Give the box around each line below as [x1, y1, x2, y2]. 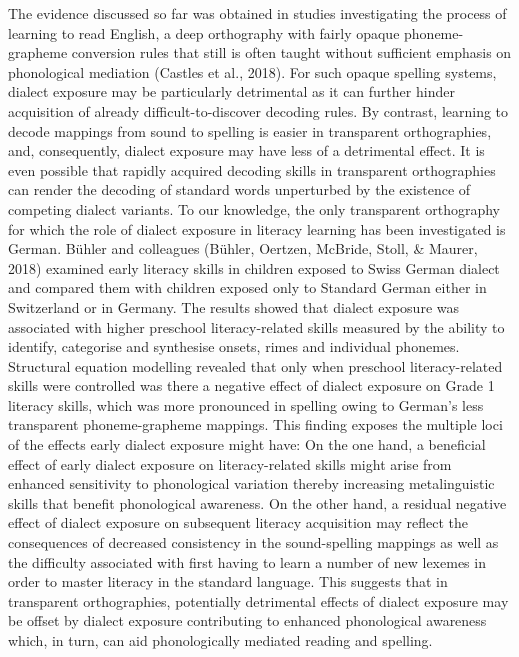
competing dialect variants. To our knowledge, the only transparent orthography [8, 198, 500, 219]
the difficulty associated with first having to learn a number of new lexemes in [8, 551, 486, 572]
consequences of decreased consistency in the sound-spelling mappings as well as [8, 532, 499, 553]
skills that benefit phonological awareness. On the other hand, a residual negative [8, 492, 507, 513]
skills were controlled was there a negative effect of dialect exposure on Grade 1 [8, 375, 495, 396]
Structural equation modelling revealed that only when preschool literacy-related [8, 355, 503, 376]
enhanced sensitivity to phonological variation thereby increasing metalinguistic [8, 473, 495, 494]
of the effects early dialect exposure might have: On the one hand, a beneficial [8, 434, 486, 455]
